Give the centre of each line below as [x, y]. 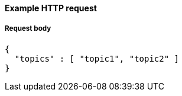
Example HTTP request [51, 8]
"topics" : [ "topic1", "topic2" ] [97, 58]
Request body [28, 29]
